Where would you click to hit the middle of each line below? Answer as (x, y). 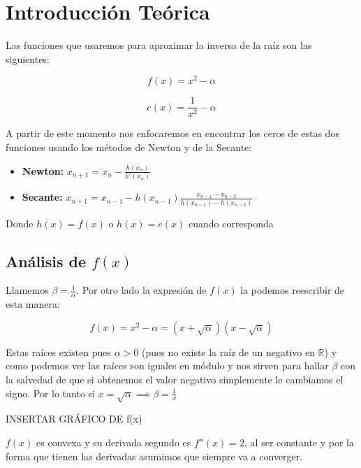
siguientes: (28, 58)
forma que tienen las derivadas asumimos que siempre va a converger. (154, 456)
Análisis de (46, 261)
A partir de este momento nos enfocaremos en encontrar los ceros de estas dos (172, 133)
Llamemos (27, 290)
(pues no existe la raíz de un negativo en (228, 352)
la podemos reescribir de (293, 290)
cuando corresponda (231, 223)
